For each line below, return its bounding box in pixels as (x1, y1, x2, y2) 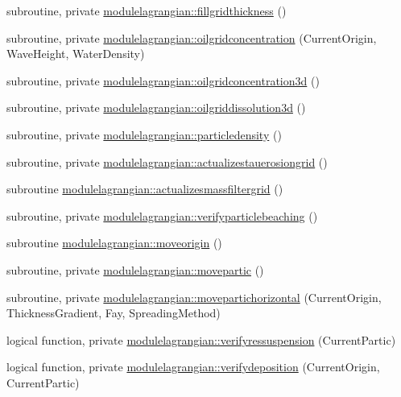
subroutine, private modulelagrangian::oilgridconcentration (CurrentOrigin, (6, 29, 377, 46)
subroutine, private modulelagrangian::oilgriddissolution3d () (6, 99, 306, 116)
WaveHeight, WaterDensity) (6, 45, 145, 62)
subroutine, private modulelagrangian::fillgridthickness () (6, 2, 287, 19)
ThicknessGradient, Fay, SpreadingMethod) (6, 304, 221, 321)
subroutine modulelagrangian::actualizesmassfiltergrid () (6, 180, 283, 197)
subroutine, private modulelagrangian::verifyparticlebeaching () (6, 207, 318, 224)
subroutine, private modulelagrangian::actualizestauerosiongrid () (6, 153, 328, 170)
